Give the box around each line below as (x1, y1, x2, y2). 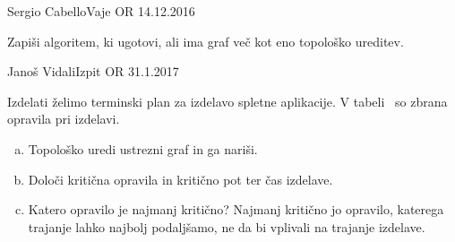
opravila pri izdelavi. (7, 109, 120, 128)
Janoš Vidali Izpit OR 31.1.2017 (7, 62, 179, 81)
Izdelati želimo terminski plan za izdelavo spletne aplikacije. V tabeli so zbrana (7, 91, 448, 110)
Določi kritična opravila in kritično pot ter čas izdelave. (28, 169, 333, 188)
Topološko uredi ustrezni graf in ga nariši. (28, 139, 258, 158)
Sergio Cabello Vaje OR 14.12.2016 (7, 2, 195, 20)
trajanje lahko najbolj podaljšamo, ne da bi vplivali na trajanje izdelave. (28, 217, 425, 236)
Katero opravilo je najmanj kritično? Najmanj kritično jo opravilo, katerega (28, 200, 444, 219)
